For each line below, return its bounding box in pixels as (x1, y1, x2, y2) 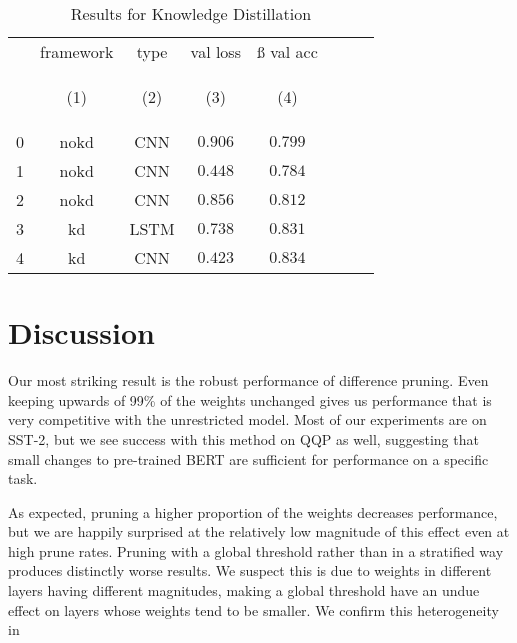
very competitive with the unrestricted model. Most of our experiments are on (8, 409, 487, 430)
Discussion (8, 312, 155, 353)
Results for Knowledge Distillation (70, 2, 312, 25)
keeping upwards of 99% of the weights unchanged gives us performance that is (8, 389, 492, 410)
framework (40, 40, 114, 63)
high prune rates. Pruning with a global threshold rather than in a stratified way (8, 540, 504, 561)
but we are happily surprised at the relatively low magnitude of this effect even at (8, 521, 510, 542)
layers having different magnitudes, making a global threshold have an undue (8, 580, 480, 601)
